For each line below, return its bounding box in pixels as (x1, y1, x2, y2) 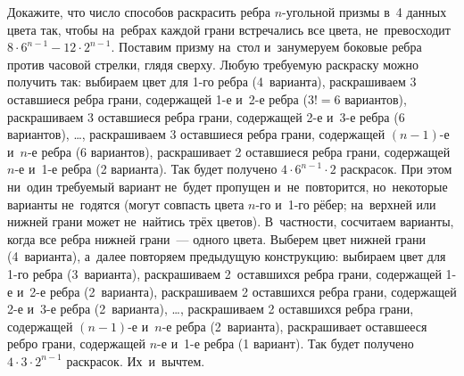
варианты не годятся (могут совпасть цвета (7, 194, 244, 213)
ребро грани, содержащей (7, 334, 146, 353)
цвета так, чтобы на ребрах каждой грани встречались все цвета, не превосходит (7, 20, 451, 38)
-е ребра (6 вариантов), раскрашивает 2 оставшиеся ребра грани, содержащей (27, 142, 451, 160)
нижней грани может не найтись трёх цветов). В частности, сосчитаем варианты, (7, 212, 454, 231)
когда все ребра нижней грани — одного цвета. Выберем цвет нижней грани (7, 229, 426, 248)
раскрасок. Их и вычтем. (66, 351, 205, 370)
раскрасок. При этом (340, 159, 452, 178)
